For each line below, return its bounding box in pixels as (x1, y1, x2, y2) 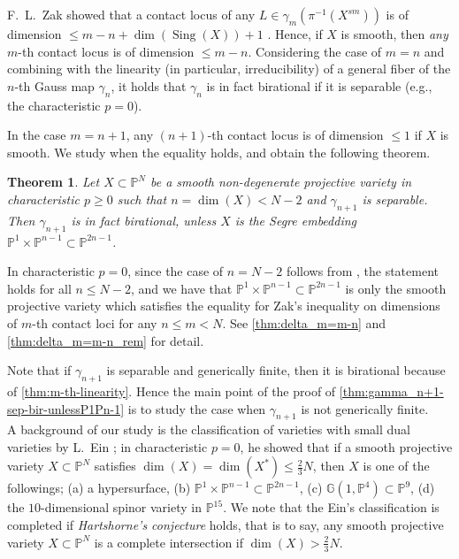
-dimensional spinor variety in (41, 498, 202, 517)
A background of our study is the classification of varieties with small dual (7, 420, 410, 439)
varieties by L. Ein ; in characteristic (7, 437, 208, 456)
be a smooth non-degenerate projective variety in (150, 172, 412, 191)
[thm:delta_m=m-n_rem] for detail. (7, 331, 204, 349)
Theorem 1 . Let (7, 172, 100, 191)
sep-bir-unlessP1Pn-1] (7, 399, 125, 417)
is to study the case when (127, 399, 266, 417)
